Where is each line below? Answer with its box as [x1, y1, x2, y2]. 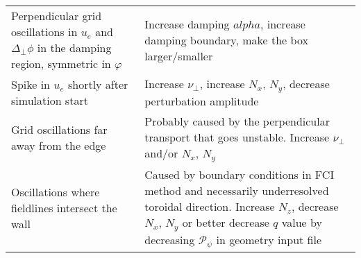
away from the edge [11, 137, 106, 154]
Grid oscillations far [11, 121, 108, 138]
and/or [144, 144, 178, 161]
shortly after [67, 76, 128, 92]
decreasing [144, 231, 195, 248]
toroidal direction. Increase [144, 198, 275, 214]
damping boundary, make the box [144, 31, 308, 48]
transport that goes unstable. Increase [144, 128, 330, 145]
